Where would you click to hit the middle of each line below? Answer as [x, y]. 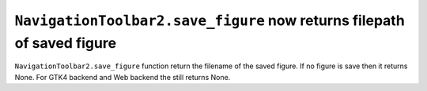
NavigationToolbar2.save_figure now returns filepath [210, 20]
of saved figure [66, 43]
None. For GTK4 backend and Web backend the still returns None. [123, 77]
